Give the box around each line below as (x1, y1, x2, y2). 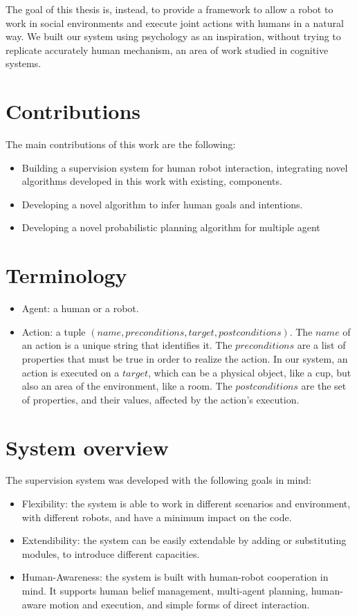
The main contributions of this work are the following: (6, 137, 236, 152)
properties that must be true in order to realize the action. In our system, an (21, 351, 348, 365)
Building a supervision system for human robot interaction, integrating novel (21, 160, 348, 174)
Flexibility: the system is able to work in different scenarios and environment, (21, 496, 351, 511)
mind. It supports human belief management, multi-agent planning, (21, 583, 309, 598)
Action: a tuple (21, 324, 86, 338)
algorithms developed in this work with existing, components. (21, 174, 282, 188)
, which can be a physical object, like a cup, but (148, 365, 351, 379)
